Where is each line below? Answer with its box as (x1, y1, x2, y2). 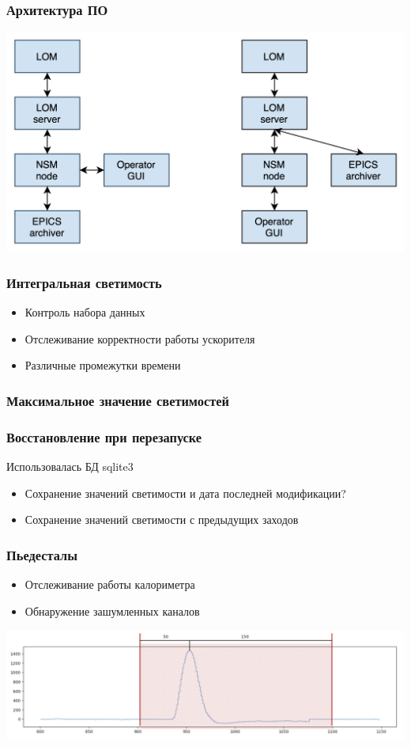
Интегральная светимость (6, 272, 162, 292)
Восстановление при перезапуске (6, 427, 202, 446)
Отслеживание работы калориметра (25, 575, 195, 592)
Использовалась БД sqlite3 (6, 457, 134, 474)
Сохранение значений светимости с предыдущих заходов (25, 511, 299, 528)
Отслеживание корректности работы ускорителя (25, 330, 255, 347)
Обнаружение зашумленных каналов (25, 602, 200, 619)
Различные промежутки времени (25, 357, 181, 373)
